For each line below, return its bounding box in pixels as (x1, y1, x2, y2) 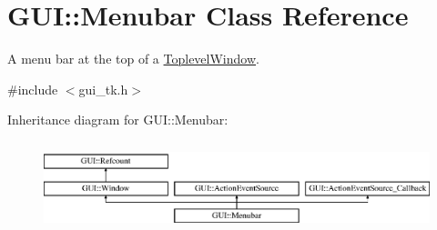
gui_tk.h (78, 79, 128, 98)
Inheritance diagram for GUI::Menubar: (7, 110, 229, 129)
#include (7, 79, 58, 98)
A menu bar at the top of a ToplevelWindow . (7, 49, 259, 68)
